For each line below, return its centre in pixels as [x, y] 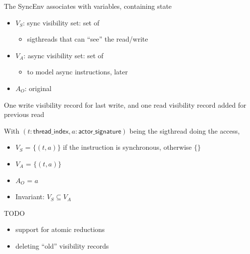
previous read [24, 114]
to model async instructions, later [78, 72]
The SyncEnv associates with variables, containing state [88, 6]
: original [38, 88]
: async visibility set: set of [64, 55]
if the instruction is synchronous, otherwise [127, 147]
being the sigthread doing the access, [184, 130]
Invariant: [30, 196]
